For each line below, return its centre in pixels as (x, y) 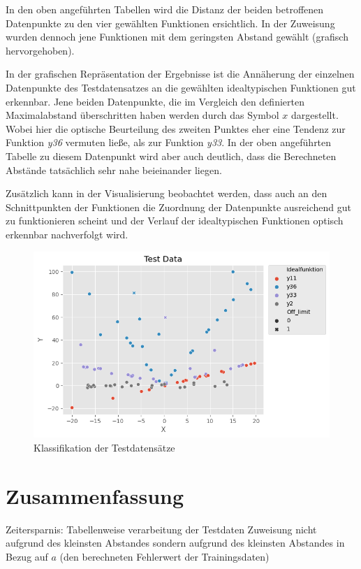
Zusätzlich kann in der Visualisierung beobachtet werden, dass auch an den (167, 193)
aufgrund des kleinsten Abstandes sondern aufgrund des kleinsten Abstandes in (175, 543)
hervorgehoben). (40, 50)
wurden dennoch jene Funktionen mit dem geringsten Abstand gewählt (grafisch (177, 37)
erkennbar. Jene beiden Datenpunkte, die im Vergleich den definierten (155, 101)
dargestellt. (315, 115)
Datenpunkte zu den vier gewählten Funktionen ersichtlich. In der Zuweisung (170, 23)
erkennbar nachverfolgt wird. (67, 234)
